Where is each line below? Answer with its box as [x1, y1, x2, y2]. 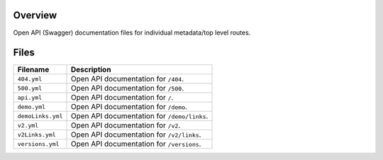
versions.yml [17, 140, 60, 148]
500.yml [17, 84, 43, 92]
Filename [17, 64, 50, 74]
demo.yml [17, 103, 46, 110]
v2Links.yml [17, 131, 56, 138]
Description [70, 64, 111, 74]
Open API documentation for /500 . [70, 84, 184, 93]
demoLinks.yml [17, 112, 63, 120]
